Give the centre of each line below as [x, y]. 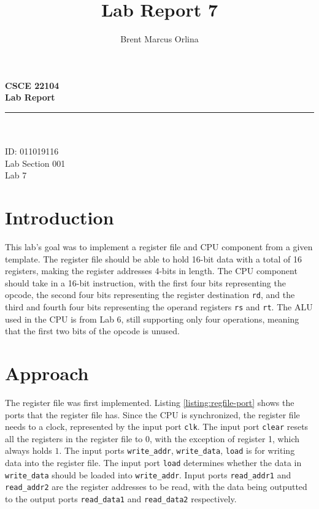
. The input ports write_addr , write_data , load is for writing [177, 450]
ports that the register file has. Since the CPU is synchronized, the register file [152, 414]
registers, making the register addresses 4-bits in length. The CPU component [151, 271]
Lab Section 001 [35, 163]
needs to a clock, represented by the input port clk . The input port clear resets [157, 427]
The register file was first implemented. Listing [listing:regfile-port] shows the [150, 402]
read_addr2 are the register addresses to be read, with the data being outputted [156, 487]
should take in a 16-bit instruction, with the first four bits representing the [145, 282]
